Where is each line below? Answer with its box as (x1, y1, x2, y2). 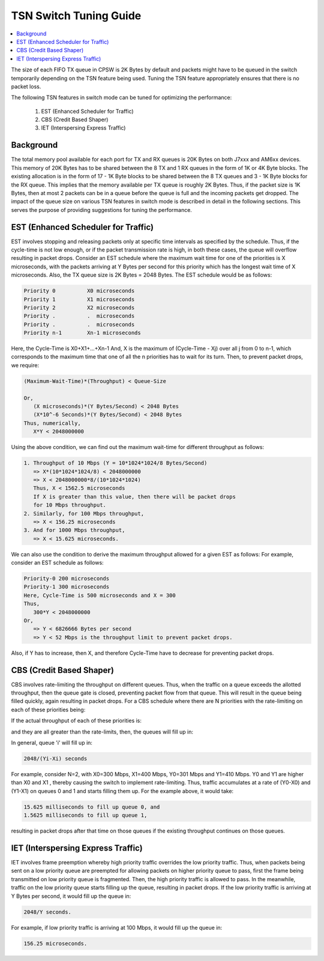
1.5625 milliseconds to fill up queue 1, (23, 812, 148, 819)
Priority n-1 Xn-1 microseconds (23, 330, 141, 336)
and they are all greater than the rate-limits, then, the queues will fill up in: (11, 728, 194, 735)
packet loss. (11, 83, 41, 90)
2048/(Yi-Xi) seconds (23, 755, 88, 762)
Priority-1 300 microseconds (23, 583, 110, 591)
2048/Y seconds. (23, 908, 72, 915)
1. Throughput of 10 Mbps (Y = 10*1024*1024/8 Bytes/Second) (23, 460, 208, 466)
